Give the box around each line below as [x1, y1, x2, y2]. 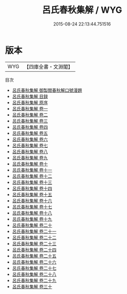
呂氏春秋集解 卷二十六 [12, 259, 57, 265]
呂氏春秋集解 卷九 [12, 155, 48, 160]
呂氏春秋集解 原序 [12, 99, 48, 106]
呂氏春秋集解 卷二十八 [12, 271, 57, 277]
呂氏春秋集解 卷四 [12, 124, 48, 130]
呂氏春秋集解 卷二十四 [12, 246, 57, 253]
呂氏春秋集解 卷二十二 [12, 234, 57, 241]
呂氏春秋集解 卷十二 [12, 173, 52, 179]
